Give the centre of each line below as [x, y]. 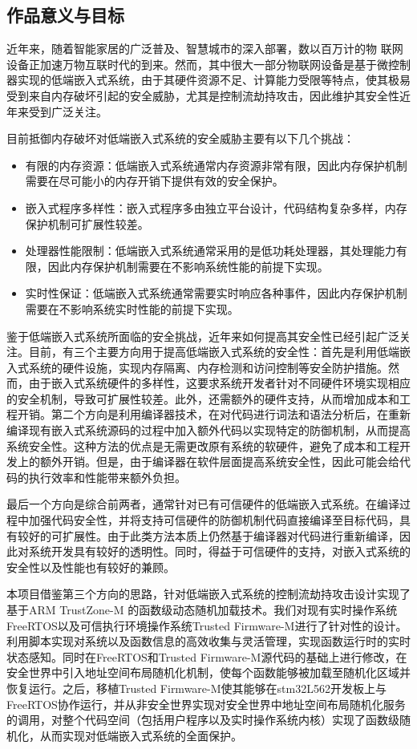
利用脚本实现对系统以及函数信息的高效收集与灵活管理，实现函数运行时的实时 [208, 641]
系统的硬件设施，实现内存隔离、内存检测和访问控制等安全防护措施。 [208, 367]
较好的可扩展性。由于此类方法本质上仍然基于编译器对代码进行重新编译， [208, 535]
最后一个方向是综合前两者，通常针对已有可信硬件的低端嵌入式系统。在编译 [203, 504]
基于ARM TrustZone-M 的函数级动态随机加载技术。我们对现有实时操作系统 [202, 610]
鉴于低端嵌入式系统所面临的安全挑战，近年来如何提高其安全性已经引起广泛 [203, 336]
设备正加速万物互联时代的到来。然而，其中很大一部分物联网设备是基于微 [197, 64]
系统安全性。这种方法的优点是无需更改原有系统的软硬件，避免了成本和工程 [203, 445]
